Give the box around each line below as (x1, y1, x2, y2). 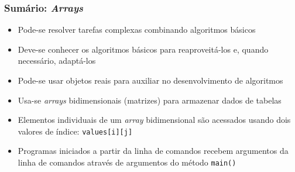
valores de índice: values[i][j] (18, 125, 133, 137)
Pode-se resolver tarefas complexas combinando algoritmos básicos (18, 23, 256, 36)
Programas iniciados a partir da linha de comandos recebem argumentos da (18, 145, 289, 157)
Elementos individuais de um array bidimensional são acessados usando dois (18, 113, 291, 126)
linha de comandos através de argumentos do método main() (18, 156, 236, 168)
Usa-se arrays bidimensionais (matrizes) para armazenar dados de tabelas (18, 94, 282, 106)
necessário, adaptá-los (18, 54, 96, 67)
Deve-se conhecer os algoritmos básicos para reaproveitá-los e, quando (18, 43, 269, 55)
